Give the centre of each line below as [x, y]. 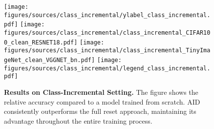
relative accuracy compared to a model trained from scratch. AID [102, 101]
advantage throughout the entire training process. [78, 120]
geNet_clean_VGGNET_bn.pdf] [50, 60]
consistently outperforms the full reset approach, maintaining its [100, 111]
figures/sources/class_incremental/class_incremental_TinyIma [107, 51]
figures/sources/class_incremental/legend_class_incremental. [107, 68]
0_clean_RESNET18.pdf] [41, 42]
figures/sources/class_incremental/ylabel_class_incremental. [107, 15]
